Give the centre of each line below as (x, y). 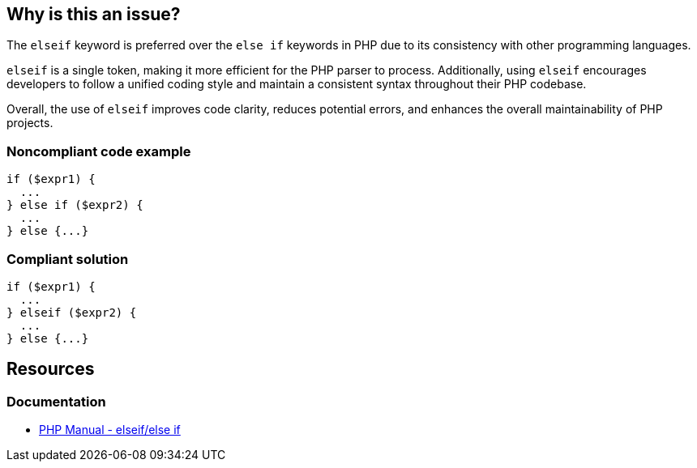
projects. (30, 123)
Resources (51, 369)
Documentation (56, 401)
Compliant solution (68, 259)
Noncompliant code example (99, 151)
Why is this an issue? (94, 14)
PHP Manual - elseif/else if (110, 430)
